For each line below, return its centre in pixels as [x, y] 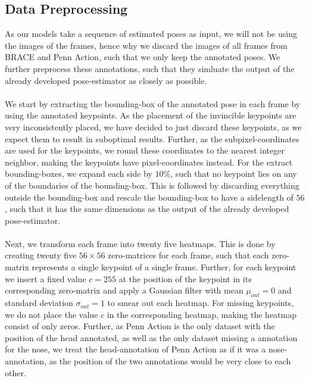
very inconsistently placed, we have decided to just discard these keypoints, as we [153, 127]
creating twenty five [41, 255]
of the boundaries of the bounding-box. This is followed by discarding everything [152, 185]
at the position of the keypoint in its [185, 278]
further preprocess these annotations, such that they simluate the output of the [150, 68]
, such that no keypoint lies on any [234, 174]
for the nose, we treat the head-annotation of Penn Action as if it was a [135, 349]
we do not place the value [51, 314]
